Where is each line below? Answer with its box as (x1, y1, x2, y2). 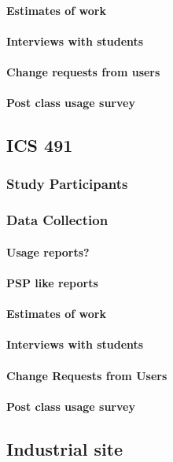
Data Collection (6, 210, 109, 230)
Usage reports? (6, 243, 90, 260)
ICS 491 (6, 133, 73, 157)
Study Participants (6, 174, 128, 194)
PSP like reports (6, 275, 98, 290)
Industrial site (6, 436, 123, 460)
